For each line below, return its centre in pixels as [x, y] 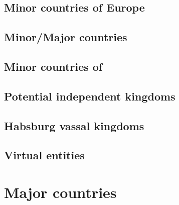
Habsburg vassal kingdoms [74, 125]
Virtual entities [44, 155]
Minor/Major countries [66, 37]
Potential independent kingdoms [90, 96]
